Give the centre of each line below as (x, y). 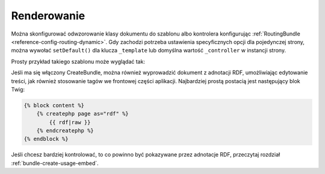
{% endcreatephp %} (65, 131)
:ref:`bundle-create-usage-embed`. (55, 163)
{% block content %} (54, 105)
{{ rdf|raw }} (70, 122)
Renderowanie (48, 16)
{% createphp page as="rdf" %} (82, 114)
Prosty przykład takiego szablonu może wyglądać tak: (78, 61)
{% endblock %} (46, 139)
